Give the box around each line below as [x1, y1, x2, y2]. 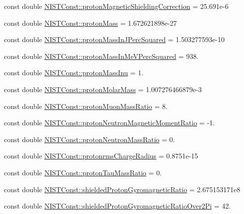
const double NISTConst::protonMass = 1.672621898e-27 [4, 17, 177, 28]
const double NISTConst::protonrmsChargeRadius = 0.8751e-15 [4, 151, 198, 161]
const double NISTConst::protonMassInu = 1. [4, 67, 144, 78]
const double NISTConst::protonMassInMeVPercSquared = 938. [4, 51, 199, 61]
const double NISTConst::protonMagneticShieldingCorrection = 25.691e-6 [4, 1, 229, 11]
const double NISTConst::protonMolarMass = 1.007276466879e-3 [4, 84, 202, 94]
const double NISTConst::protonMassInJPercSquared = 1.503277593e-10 [4, 34, 225, 45]
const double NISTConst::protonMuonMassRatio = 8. [4, 101, 168, 111]
